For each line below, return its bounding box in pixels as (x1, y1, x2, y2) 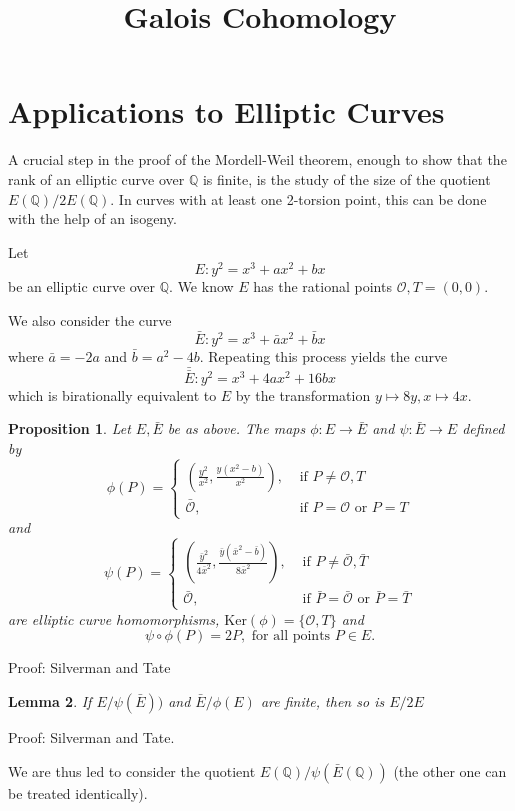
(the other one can (393, 760, 507, 781)
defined (462, 418, 505, 439)
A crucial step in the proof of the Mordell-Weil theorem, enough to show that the (8, 149, 507, 170)
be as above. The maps (167, 418, 306, 439)
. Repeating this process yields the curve (199, 345, 448, 366)
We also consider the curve (8, 309, 172, 330)
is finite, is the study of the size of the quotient (202, 168, 491, 189)
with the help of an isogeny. (8, 208, 177, 229)
